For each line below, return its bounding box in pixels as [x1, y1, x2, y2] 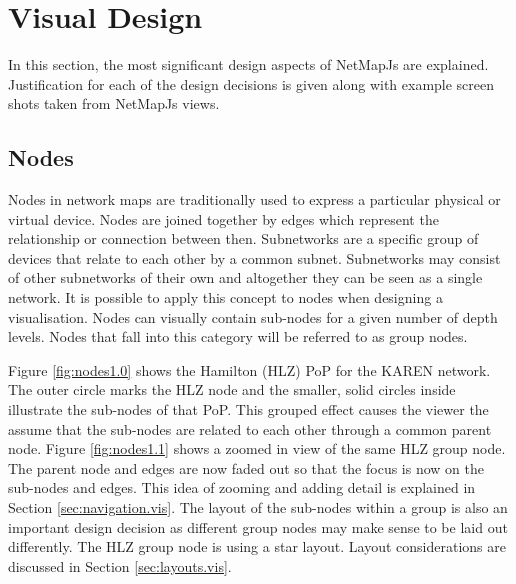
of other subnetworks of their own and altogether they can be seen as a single [8, 267, 483, 288]
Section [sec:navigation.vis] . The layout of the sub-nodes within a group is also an [8, 497, 508, 518]
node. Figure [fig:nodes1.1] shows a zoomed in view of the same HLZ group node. [8, 438, 506, 459]
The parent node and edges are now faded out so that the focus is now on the [8, 457, 484, 478]
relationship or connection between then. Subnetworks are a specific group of [8, 228, 479, 249]
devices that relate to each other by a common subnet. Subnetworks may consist [8, 247, 501, 268]
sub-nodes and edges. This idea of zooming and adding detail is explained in [8, 477, 476, 498]
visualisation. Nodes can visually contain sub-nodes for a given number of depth [8, 306, 498, 327]
